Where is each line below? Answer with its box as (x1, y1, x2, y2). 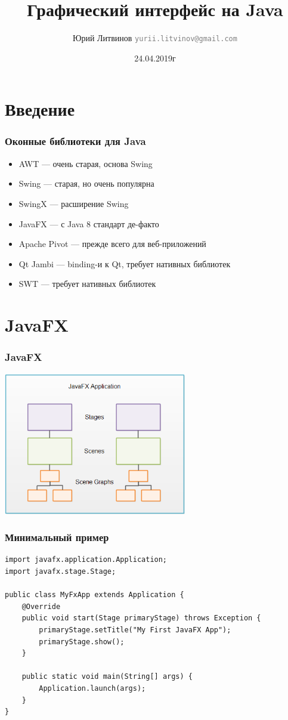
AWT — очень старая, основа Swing (18, 157, 153, 169)
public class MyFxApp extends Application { (5, 591, 184, 600)
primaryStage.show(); (39, 637, 125, 646)
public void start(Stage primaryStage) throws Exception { (21, 614, 261, 623)
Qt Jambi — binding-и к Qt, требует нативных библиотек (18, 257, 231, 270)
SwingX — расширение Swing (18, 197, 129, 209)
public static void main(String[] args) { (21, 672, 193, 681)
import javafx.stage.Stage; (5, 567, 116, 576)
